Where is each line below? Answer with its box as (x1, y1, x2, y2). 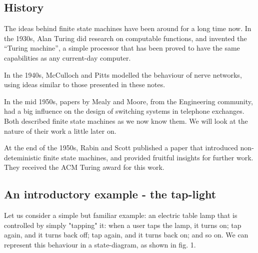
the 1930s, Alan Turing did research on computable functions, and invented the (4, 33, 247, 43)
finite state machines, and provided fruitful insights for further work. (43, 152, 253, 162)
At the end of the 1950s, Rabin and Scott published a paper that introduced (4, 142, 238, 153)
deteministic (4, 152, 41, 162)
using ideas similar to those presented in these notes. (4, 79, 165, 90)
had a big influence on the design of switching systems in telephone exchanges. (4, 106, 244, 116)
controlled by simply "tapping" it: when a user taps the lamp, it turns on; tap (4, 219, 241, 230)
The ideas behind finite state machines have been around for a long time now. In (4, 23, 251, 34)
